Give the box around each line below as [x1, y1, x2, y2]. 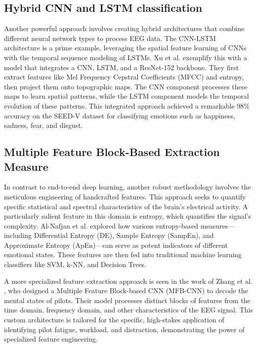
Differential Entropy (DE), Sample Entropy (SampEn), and [34, 230, 214, 240]
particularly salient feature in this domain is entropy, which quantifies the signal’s [4, 211, 251, 221]
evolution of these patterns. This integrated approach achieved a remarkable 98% [4, 100, 250, 111]
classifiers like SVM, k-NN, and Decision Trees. [4, 259, 147, 270]
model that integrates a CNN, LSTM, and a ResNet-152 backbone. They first [4, 62, 239, 72]
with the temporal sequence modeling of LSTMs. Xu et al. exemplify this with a [4, 52, 247, 62]
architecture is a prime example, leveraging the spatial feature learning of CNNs [4, 42, 247, 53]
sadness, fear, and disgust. [4, 120, 83, 130]
